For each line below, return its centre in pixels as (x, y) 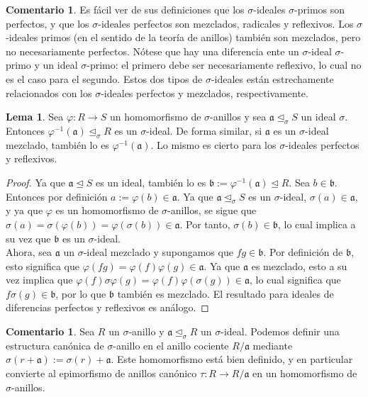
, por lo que (81, 293)
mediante (273, 345)
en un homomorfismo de (305, 373)
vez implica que (39, 280)
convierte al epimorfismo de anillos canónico (101, 373)
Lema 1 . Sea (35, 117)
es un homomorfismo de (107, 210)
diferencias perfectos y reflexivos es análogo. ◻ (107, 307)
